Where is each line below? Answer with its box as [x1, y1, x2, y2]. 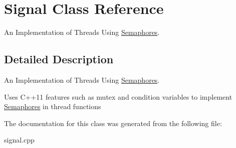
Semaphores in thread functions [4, 101, 101, 112]
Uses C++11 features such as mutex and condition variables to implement [4, 91, 232, 102]
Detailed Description [4, 51, 114, 67]
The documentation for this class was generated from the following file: [4, 118, 222, 128]
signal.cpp [4, 135, 35, 145]
